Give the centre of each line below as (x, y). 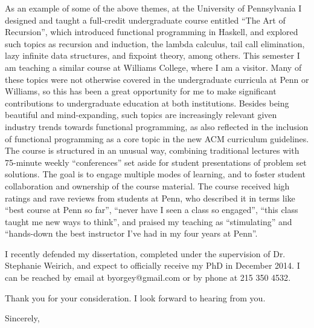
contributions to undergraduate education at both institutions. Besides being (147, 103)
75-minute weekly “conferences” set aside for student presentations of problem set (156, 162)
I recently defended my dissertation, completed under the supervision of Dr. (145, 253)
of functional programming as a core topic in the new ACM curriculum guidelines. (157, 138)
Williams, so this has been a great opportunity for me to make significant (141, 91)
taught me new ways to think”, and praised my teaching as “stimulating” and (149, 221)
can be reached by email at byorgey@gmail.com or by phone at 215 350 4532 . (148, 277)
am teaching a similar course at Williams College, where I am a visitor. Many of (153, 67)
